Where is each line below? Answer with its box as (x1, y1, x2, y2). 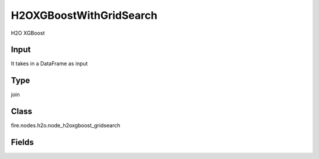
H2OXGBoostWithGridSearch (11, 9, 158, 22)
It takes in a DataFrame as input (11, 60, 88, 67)
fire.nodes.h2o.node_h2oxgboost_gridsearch (11, 122, 121, 129)
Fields (11, 137, 34, 147)
